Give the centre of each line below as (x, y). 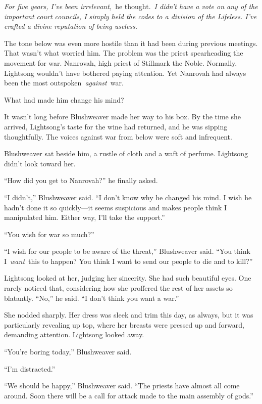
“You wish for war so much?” (49, 234)
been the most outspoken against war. (64, 83)
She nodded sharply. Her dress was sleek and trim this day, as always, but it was (129, 315)
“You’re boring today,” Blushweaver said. (68, 352)
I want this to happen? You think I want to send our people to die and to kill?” (128, 261)
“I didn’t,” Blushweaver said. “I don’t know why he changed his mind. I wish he (128, 197)
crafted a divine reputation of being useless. (71, 26)
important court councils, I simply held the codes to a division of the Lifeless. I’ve (130, 16)
